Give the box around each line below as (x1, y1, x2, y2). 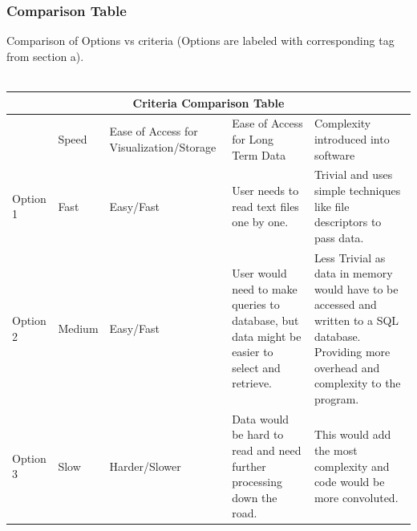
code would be (314, 473, 385, 490)
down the (232, 488, 277, 505)
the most (314, 441, 358, 458)
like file (314, 197, 350, 214)
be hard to (232, 426, 284, 443)
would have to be (314, 280, 399, 297)
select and (232, 359, 281, 375)
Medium (58, 319, 99, 336)
